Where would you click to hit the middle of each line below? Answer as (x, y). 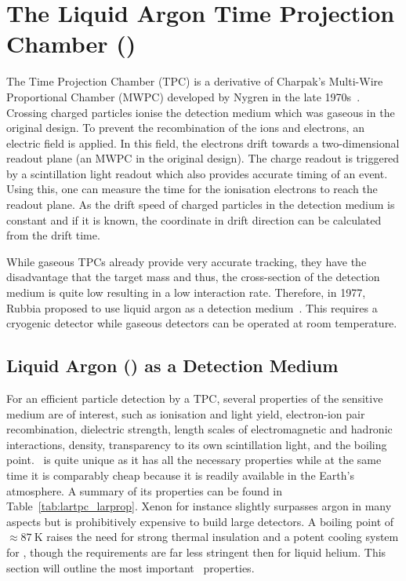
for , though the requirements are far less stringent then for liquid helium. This (196, 552)
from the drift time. (53, 235)
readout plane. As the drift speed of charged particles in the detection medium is (201, 205)
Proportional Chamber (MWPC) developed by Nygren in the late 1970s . (183, 96)
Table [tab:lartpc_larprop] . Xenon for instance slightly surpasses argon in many (199, 506)
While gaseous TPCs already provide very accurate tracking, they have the (187, 261)
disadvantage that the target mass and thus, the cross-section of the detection (193, 277)
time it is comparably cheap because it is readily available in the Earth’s (180, 475)
